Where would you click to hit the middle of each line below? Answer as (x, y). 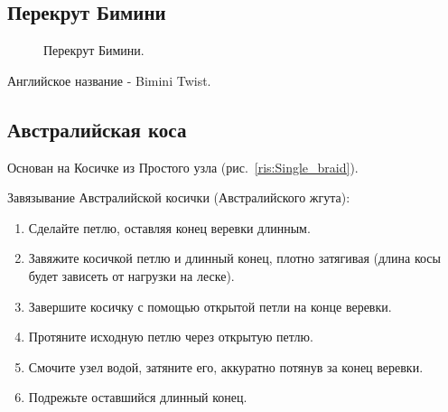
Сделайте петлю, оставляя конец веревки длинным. (169, 227)
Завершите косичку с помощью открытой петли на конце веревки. (210, 306)
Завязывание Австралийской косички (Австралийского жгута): (179, 197)
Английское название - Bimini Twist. (109, 80)
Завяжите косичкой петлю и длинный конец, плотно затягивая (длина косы (234, 258)
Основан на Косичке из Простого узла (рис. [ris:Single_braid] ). (183, 167)
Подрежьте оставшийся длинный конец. (138, 397)
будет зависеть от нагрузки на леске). (131, 275)
